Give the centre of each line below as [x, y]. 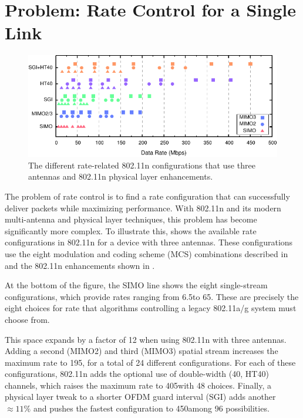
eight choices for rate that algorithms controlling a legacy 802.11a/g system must [151, 308]
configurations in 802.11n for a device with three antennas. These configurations [149, 242]
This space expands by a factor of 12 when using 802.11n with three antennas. [146, 339]
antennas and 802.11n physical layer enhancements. [121, 176]
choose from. [27, 319]
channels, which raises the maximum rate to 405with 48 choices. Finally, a [138, 385]
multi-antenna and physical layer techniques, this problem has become [131, 219]
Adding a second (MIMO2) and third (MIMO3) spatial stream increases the [142, 351]
